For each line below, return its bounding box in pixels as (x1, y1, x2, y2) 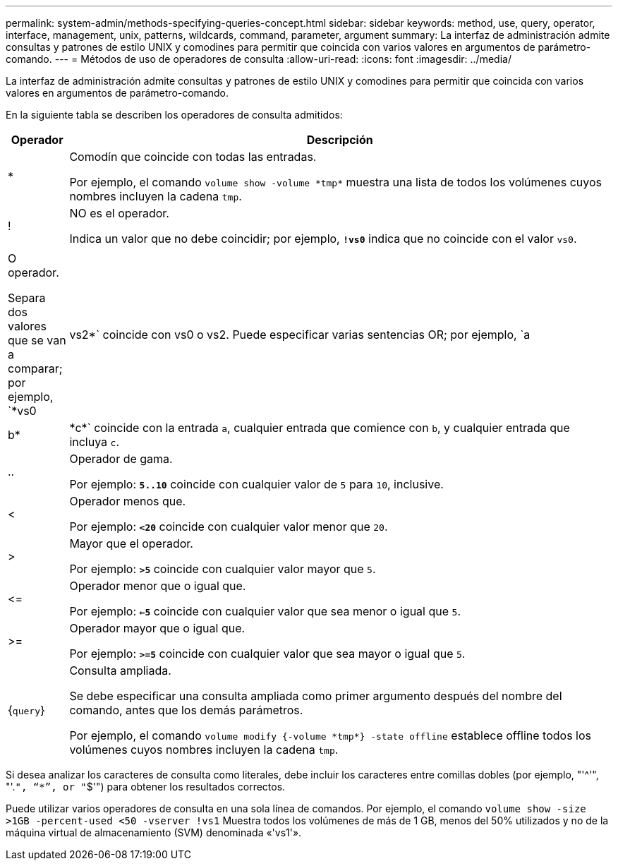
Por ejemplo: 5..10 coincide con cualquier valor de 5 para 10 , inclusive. (69, 477, 444, 491)
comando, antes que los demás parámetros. (69, 703, 303, 717)
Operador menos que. (69, 494, 186, 508)
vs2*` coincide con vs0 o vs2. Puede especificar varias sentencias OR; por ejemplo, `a (69, 327, 531, 342)
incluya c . (69, 435, 120, 449)
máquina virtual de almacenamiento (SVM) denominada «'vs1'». (6, 826, 302, 838)
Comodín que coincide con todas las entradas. (69, 150, 317, 164)
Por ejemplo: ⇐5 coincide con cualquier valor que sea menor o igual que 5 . (69, 604, 461, 618)
